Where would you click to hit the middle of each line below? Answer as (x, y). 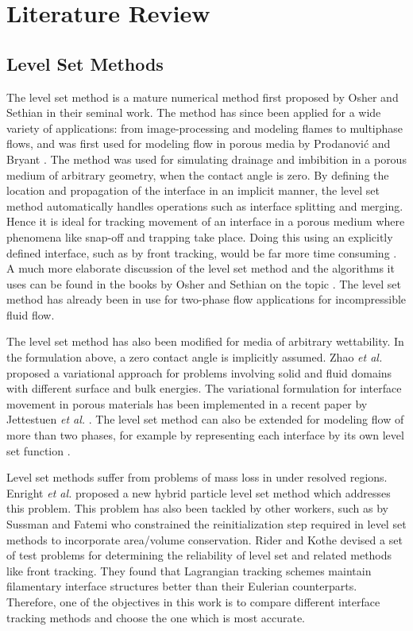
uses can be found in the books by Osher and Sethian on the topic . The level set (204, 283)
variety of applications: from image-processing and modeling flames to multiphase (205, 128)
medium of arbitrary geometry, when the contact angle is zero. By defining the (198, 174)
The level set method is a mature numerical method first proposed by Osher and (203, 97)
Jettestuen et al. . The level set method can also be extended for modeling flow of (205, 419)
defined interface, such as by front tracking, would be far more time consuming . (202, 252)
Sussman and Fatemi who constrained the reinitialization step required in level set (206, 524)
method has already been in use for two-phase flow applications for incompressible (206, 299)
